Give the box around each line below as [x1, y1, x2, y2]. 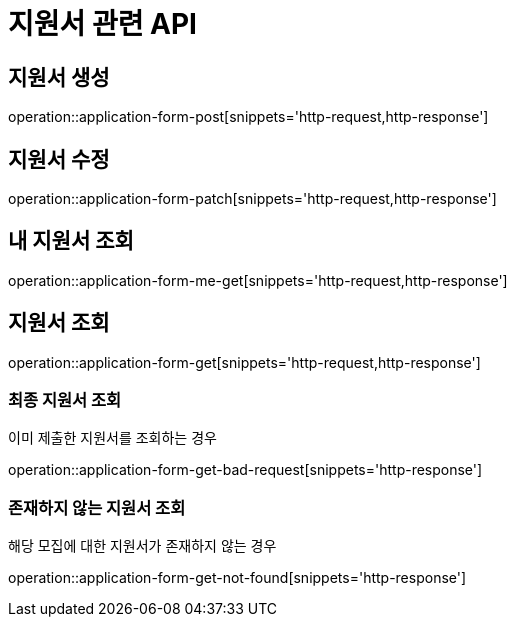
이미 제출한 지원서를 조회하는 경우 [8, 429, 217, 447]
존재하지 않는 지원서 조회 [8, 497, 186, 518]
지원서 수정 [8, 146, 110, 172]
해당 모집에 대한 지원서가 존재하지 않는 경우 [8, 537, 277, 555]
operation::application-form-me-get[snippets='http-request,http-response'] [8, 271, 508, 289]
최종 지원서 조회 [8, 390, 122, 411]
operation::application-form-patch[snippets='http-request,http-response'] [8, 190, 497, 208]
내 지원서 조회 [8, 228, 134, 254]
